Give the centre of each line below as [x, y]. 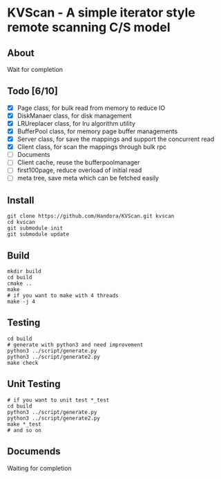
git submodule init [35, 228]
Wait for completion [35, 69]
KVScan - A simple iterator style [101, 13]
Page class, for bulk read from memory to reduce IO [91, 108]
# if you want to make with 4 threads [63, 296]
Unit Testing [34, 384]
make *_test [24, 424]
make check [23, 363]
